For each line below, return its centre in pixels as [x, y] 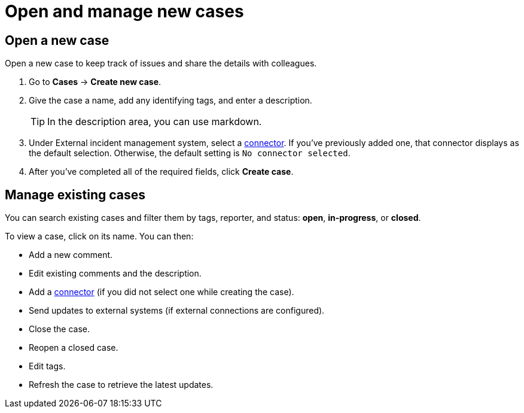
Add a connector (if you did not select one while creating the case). [162, 292]
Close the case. [60, 329]
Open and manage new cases [124, 11]
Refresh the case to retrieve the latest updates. [121, 385]
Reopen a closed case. [74, 348]
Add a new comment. [71, 255]
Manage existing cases [75, 195]
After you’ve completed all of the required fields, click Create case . [161, 172]
